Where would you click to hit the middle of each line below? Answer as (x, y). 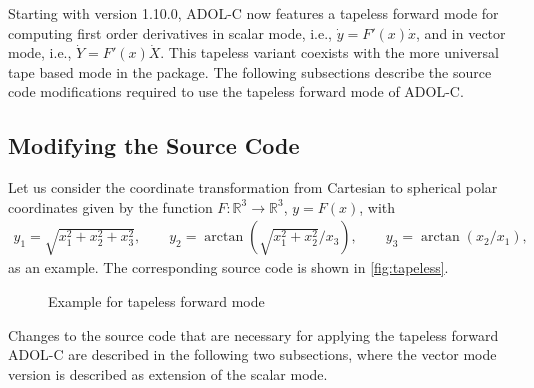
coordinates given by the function (110, 206)
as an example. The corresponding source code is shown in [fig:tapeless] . (228, 267)
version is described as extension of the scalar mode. (168, 373)
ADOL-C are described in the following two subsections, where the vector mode (252, 354)
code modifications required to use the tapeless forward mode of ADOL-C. (236, 91)
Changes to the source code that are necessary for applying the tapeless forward (253, 334)
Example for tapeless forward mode (156, 300)
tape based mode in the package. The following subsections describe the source (250, 71)
